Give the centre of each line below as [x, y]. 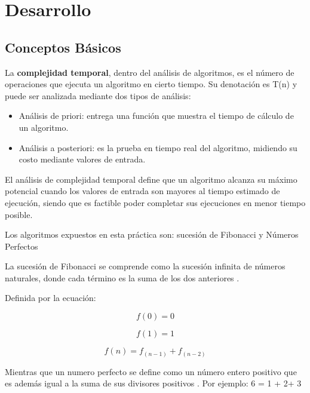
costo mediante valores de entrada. [82, 159]
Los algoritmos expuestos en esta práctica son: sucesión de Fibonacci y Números [152, 234]
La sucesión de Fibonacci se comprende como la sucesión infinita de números [145, 266]
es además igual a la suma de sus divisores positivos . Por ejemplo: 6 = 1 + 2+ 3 [153, 383]
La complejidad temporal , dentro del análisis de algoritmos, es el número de [150, 72]
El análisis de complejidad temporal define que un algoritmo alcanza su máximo [151, 179]
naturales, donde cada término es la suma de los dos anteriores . [122, 277]
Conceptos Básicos [63, 47]
